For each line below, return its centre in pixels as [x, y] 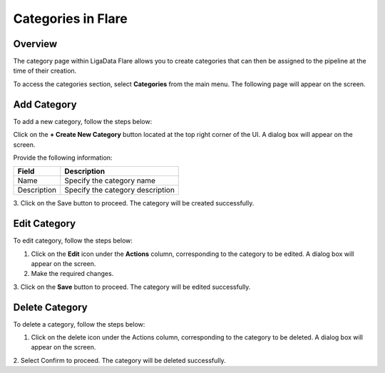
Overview [35, 44]
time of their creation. [45, 71]
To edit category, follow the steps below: [73, 241]
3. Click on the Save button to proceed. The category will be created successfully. [134, 203]
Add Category [45, 104]
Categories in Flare [70, 19]
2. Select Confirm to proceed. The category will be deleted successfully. [119, 360]
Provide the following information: [63, 158]
